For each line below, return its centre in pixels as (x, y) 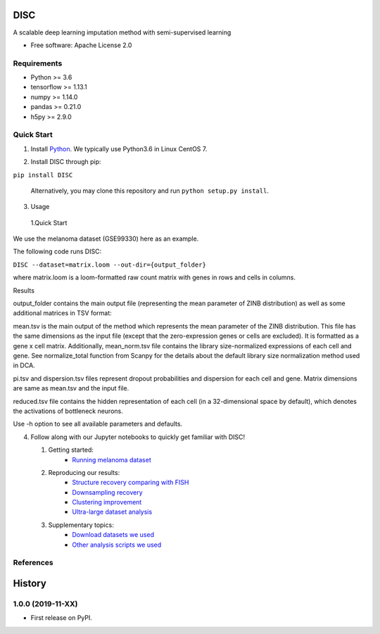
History (30, 584)
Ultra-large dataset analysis (112, 512)
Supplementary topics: (81, 525)
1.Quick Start (49, 222)
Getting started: (71, 450)
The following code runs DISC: (57, 252)
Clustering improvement (107, 502)
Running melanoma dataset (112, 459)
